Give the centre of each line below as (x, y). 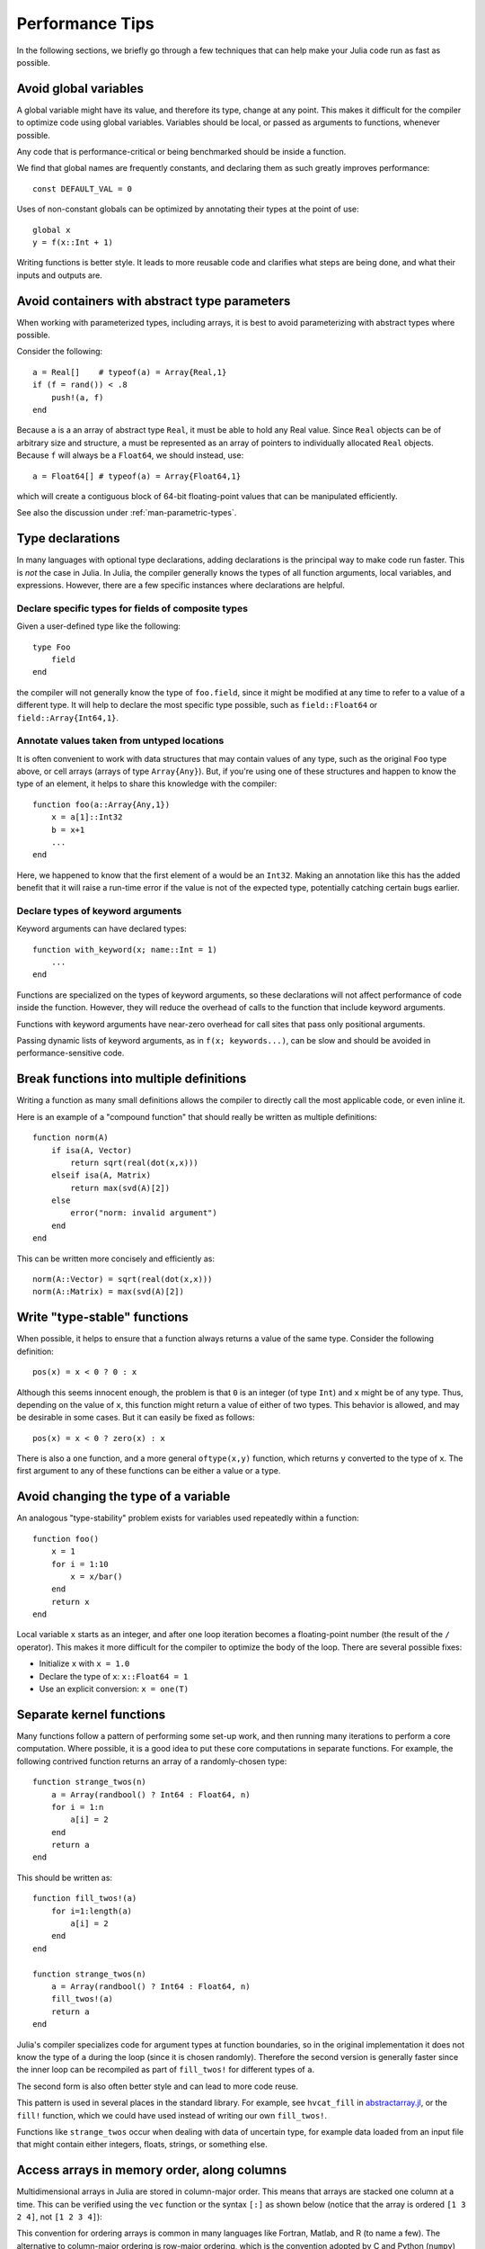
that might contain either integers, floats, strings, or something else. (142, 2145)
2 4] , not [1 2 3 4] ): (59, 2217)
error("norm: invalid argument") (144, 1213)
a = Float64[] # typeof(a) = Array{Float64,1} (137, 476)
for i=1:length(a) (92, 1911)
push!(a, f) (77, 397)
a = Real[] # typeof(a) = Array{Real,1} (130, 372)
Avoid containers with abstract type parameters (154, 301)
